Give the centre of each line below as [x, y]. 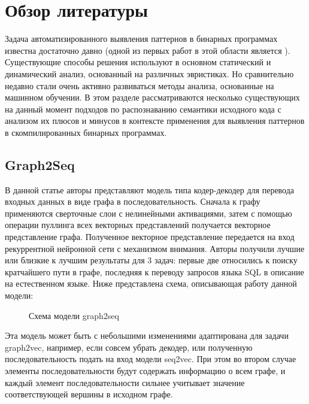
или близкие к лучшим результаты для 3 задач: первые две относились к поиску [151, 260]
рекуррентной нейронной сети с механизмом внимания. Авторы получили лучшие [155, 248]
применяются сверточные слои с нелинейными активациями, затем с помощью [149, 213]
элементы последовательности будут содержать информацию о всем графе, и [145, 370]
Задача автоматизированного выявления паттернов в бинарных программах [141, 39]
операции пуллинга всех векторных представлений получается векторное [138, 225]
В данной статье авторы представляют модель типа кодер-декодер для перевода [150, 189]
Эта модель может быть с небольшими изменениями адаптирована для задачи [147, 335]
